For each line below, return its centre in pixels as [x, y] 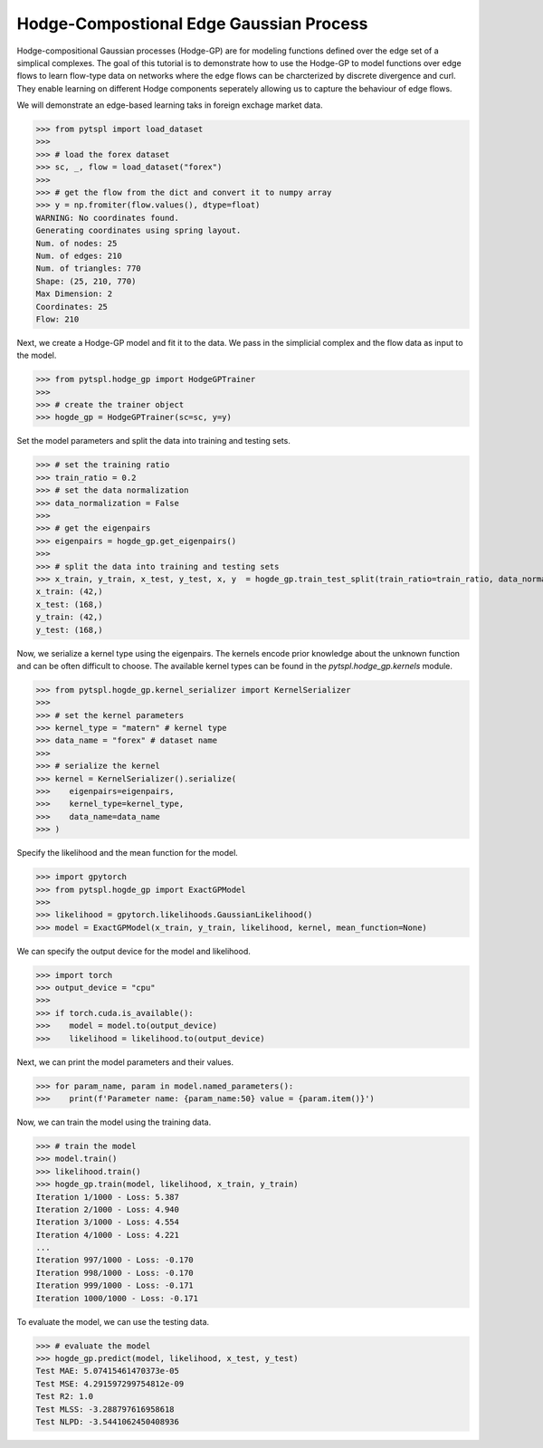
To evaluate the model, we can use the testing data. [113, 1321]
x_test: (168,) [69, 604]
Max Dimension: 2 [74, 294]
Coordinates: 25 [72, 307]
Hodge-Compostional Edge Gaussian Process [192, 24]
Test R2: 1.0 [65, 1396]
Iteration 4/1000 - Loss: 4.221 [108, 1235]
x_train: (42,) [69, 592]
